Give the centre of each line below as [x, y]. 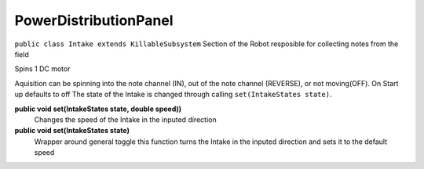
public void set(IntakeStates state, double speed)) [98, 109]
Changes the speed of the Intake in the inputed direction [125, 119]
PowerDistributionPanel [94, 20]
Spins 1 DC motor [42, 69]
